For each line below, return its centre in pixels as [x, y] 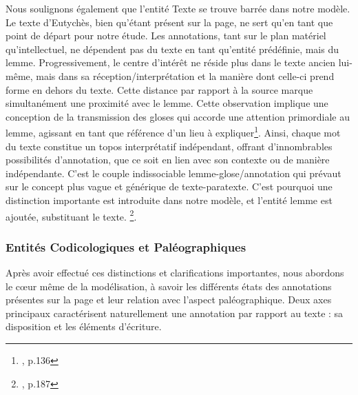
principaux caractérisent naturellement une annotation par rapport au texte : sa [175, 313]
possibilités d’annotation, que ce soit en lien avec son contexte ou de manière [168, 160]
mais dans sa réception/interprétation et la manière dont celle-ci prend [185, 75]
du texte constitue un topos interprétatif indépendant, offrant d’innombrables [169, 146]
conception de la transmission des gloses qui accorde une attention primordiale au [178, 116]
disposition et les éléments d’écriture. [84, 326]
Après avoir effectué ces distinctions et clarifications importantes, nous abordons [175, 273]
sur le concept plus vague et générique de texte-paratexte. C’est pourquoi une [169, 186]
